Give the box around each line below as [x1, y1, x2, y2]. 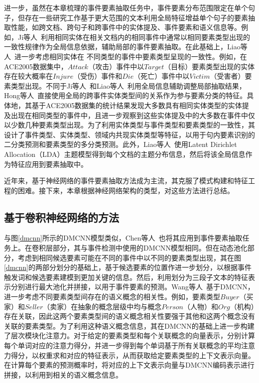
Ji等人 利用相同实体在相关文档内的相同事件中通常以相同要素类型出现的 [17, 31, 251, 42]
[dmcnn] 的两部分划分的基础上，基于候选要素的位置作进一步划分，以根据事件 [4, 262, 252, 272]
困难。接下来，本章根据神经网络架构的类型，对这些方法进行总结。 [17, 185, 234, 195]
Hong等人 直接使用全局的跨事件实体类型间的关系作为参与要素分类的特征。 [4, 90, 247, 101]
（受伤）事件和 [73, 71, 123, 81]
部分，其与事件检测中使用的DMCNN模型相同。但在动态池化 [52, 243, 248, 253]
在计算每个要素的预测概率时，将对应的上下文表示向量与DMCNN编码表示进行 [4, 360, 255, 370]
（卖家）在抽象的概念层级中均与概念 [43, 301, 162, 311]
